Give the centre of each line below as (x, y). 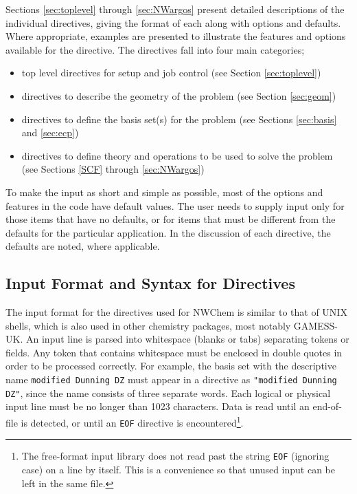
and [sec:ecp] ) (50, 132)
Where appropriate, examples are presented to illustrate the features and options (176, 36)
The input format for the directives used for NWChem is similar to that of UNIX (176, 312)
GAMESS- (315, 325)
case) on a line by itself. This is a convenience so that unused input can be (178, 469)
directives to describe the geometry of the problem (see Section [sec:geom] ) (179, 95)
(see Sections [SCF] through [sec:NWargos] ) (113, 169)
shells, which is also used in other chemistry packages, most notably (148, 325)
